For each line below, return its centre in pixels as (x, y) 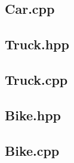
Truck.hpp (37, 44)
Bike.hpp (33, 115)
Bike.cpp (32, 150)
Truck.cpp (36, 79)
